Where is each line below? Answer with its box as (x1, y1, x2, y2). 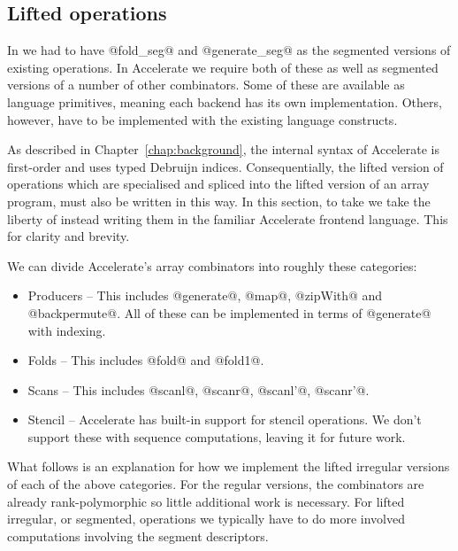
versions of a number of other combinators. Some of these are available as (7, 75, 405, 94)
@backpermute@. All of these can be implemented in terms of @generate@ (27, 303, 431, 322)
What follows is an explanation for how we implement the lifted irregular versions (7, 457, 450, 476)
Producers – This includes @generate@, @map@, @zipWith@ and (27, 286, 383, 305)
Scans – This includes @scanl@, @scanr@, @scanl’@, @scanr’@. (27, 380, 370, 399)
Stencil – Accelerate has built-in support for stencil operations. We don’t (27, 410, 422, 429)
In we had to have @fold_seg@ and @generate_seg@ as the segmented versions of (7, 41, 451, 59)
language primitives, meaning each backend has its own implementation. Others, (7, 92, 442, 111)
